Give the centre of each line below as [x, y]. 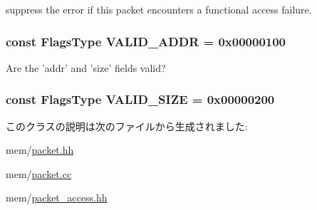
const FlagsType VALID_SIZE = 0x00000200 [140, 99]
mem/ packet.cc [39, 173]
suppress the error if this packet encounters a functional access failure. [159, 9]
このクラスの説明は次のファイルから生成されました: [127, 126]
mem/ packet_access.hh [57, 198]
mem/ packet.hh [40, 150]
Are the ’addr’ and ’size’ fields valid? [86, 67]
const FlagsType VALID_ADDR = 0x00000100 [146, 41]
